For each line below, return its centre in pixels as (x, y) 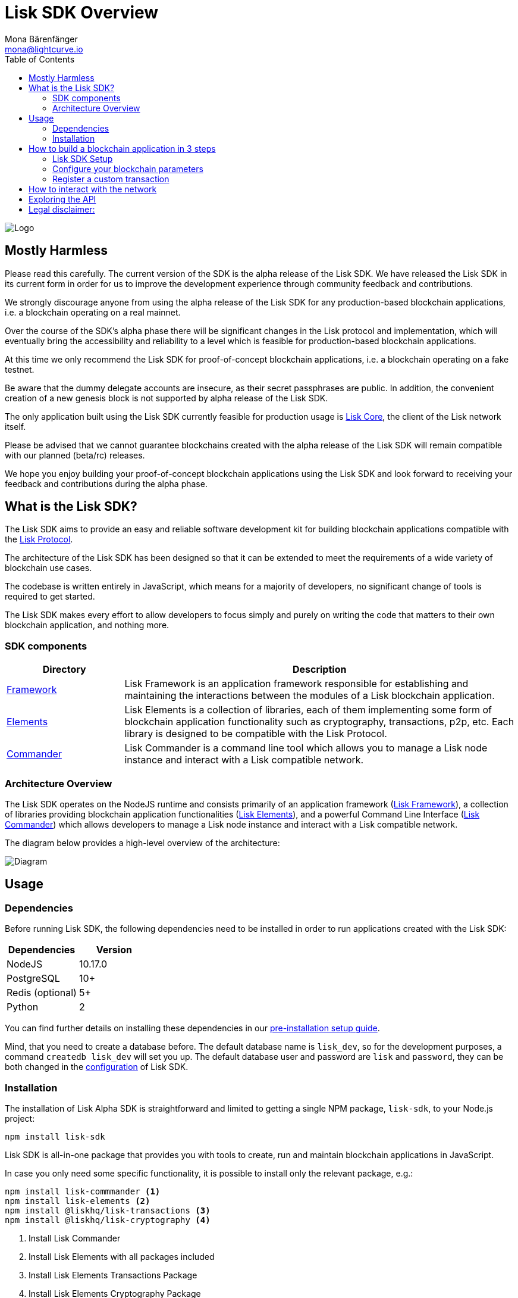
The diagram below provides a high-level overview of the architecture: (142, 843)
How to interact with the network (93, 189)
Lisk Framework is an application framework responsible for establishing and (296, 684)
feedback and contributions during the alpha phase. (106, 483)
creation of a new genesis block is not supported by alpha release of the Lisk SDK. (167, 398)
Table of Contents (40, 59)
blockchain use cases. (48, 568)
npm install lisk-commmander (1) (83, 1191)
